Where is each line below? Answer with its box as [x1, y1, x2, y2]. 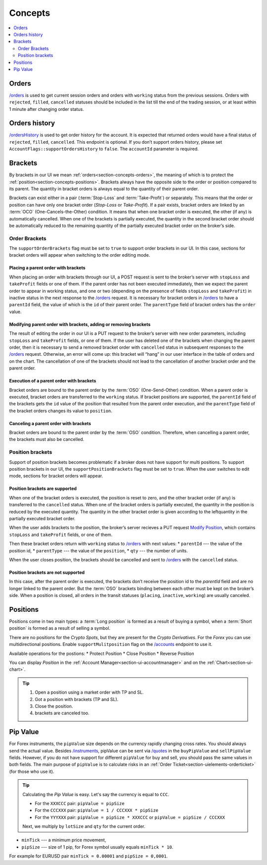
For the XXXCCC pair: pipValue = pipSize [35, 800, 125, 806]
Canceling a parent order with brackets [9, 420, 91, 426]
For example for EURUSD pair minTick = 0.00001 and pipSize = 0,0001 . [9, 853, 168, 859]
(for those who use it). [9, 768, 54, 774]
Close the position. [35, 703, 73, 709]
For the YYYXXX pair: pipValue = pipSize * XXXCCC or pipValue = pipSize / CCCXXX [35, 814, 225, 820]
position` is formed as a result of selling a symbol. [9, 625, 111, 631]
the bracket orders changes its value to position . [9, 408, 112, 414]
